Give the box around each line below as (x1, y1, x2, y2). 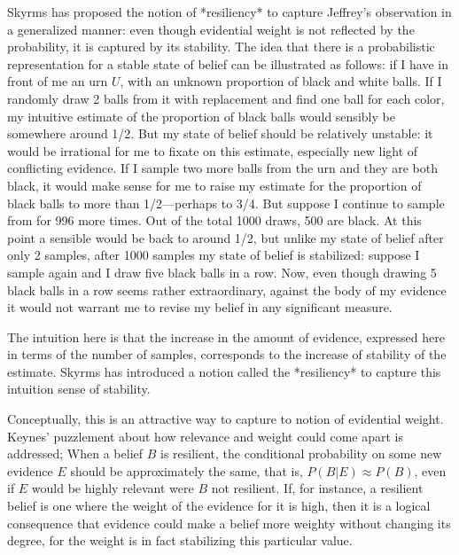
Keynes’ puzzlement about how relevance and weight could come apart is (7, 426, 404, 445)
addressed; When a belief (7, 444, 144, 463)
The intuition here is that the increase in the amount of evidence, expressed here (7, 327, 445, 346)
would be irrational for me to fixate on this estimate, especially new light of (7, 141, 418, 160)
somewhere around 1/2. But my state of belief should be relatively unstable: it (7, 124, 433, 143)
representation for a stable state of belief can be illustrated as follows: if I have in (7, 54, 448, 73)
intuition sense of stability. (7, 379, 151, 398)
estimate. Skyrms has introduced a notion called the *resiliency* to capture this (7, 362, 441, 380)
